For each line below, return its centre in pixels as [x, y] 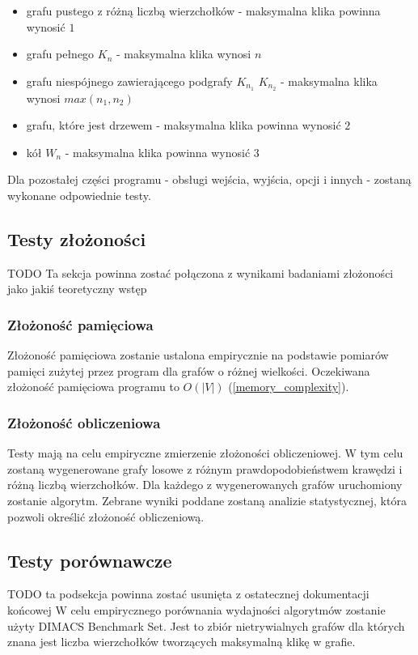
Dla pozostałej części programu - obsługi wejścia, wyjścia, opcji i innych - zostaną [209, 179]
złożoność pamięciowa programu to [93, 387]
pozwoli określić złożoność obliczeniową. [106, 516]
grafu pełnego [60, 54]
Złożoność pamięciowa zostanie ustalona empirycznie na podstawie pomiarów [198, 355]
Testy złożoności [77, 239]
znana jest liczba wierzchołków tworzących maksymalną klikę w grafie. [182, 642]
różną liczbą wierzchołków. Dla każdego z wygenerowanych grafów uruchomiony [205, 485]
